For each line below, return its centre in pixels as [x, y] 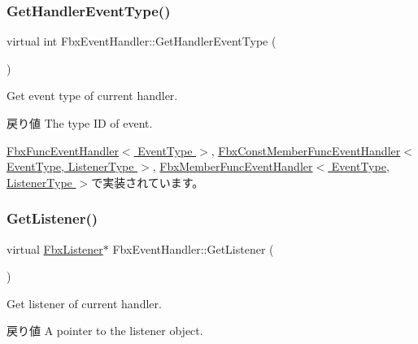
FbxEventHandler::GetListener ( [193, 248]
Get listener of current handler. [84, 303]
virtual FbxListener [55, 248]
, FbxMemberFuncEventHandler [233, 166]
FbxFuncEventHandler [63, 150]
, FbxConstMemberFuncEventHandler [306, 150]
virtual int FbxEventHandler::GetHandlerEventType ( [142, 41]
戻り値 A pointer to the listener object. [105, 331]
